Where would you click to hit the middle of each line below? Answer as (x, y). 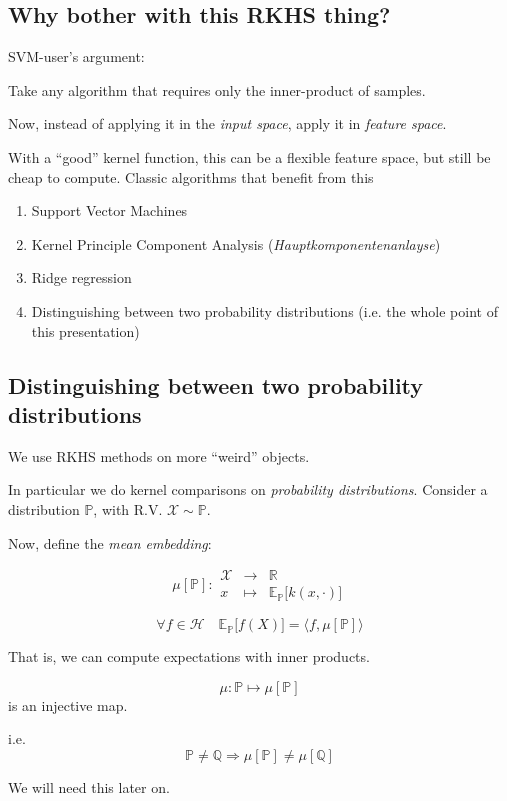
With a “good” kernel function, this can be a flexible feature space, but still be (249, 156)
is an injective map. (68, 704)
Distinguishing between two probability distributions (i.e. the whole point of (264, 310)
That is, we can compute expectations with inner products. (189, 656)
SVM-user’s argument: (76, 56)
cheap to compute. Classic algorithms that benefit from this (191, 176)
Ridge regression (81, 277)
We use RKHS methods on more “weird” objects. (159, 455)
